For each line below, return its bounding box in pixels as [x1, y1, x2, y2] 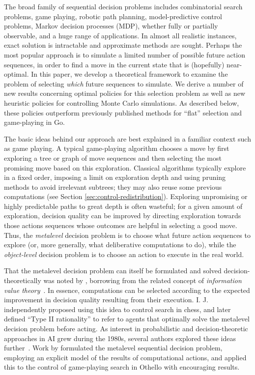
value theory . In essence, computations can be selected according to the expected [4, 285, 250, 295]
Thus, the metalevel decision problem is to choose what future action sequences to [4, 230, 251, 240]
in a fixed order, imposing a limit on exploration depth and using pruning [4, 172, 226, 182]
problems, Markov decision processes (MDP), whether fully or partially [4, 21, 218, 31]
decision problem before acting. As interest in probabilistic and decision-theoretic [4, 323, 248, 333]
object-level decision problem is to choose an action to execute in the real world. [4, 249, 244, 259]
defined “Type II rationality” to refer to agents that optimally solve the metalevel [4, 314, 250, 324]
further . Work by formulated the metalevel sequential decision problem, [4, 343, 223, 353]
